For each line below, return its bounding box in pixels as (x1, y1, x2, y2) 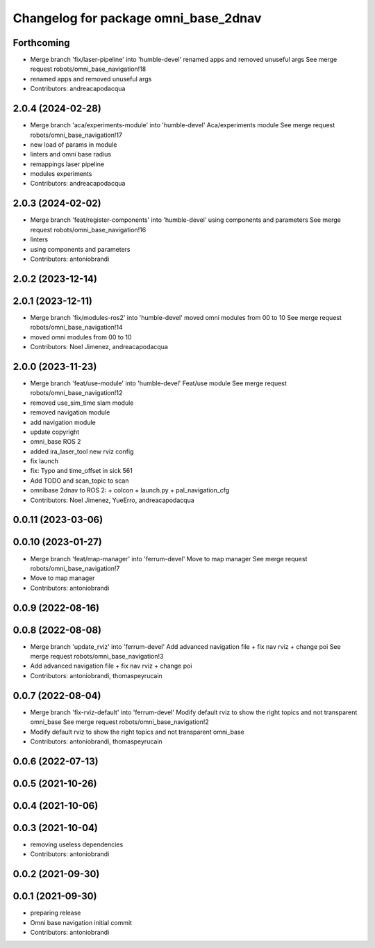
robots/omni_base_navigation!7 (30, 564, 120, 572)
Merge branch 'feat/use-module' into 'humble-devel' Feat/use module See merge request (30, 379, 287, 387)
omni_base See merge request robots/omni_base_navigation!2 (30, 718, 210, 726)
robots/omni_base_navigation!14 (30, 323, 123, 332)
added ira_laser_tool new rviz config (30, 447, 134, 456)
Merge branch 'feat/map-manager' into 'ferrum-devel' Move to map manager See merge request (30, 554, 308, 563)
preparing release (30, 908, 81, 917)
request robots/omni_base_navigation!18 (30, 65, 147, 73)
